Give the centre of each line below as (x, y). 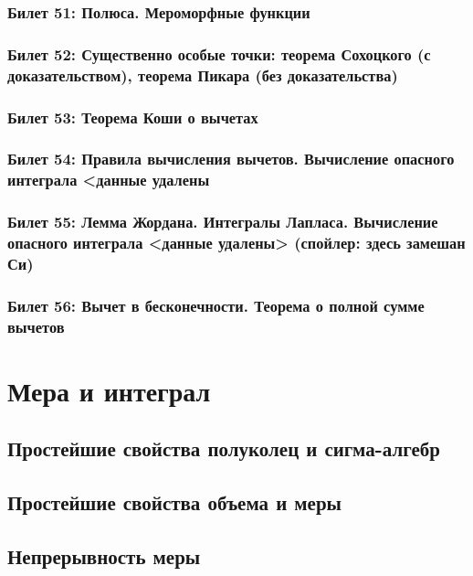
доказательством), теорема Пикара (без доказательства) (203, 75)
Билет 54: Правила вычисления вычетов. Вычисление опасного (231, 159)
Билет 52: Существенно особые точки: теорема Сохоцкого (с (219, 53)
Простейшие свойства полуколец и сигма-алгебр (224, 448)
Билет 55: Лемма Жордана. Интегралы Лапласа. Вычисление (223, 222)
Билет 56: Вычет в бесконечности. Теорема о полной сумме (216, 305)
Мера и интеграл (109, 390)
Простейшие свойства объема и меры (174, 502)
